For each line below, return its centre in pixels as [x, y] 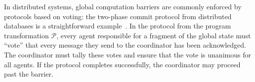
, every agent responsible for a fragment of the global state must [154, 35]
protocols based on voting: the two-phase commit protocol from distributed [118, 16]
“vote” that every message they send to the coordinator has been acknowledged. [125, 45]
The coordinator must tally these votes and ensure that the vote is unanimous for [127, 54]
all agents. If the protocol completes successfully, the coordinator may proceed [122, 64]
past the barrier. [29, 74]
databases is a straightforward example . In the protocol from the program [118, 26]
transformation [26, 35]
